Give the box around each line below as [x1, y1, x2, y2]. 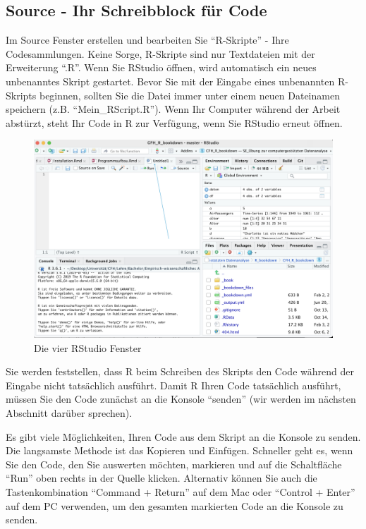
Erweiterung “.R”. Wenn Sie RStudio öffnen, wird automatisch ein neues [6, 60, 317, 75]
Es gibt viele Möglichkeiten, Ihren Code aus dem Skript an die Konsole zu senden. [6, 429, 361, 444]
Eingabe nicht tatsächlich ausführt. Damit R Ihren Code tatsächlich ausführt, [6, 377, 341, 392]
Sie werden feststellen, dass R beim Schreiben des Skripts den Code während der [6, 364, 354, 379]
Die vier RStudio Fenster [34, 340, 142, 355]
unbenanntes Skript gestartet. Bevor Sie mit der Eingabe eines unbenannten [6, 73, 335, 88]
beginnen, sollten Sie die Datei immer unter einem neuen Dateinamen [39, 87, 340, 102]
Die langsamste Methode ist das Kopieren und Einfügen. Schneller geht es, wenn [6, 443, 353, 458]
